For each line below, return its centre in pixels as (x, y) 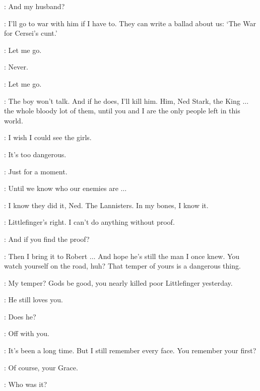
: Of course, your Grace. (41, 367)
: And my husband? (35, 6)
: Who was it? (26, 384)
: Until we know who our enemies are (61, 188)
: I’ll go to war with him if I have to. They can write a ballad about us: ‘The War (130, 23)
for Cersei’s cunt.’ (31, 33)
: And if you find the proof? (47, 239)
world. (14, 120)
